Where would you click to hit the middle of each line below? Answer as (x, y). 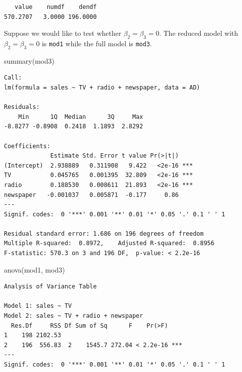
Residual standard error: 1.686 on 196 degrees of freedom (104, 233)
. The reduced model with (198, 33)
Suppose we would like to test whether (63, 33)
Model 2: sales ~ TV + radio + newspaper (74, 316)
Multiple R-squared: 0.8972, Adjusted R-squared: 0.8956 (109, 243)
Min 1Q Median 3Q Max (81, 117)
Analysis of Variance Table (51, 287)
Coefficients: (27, 146)
